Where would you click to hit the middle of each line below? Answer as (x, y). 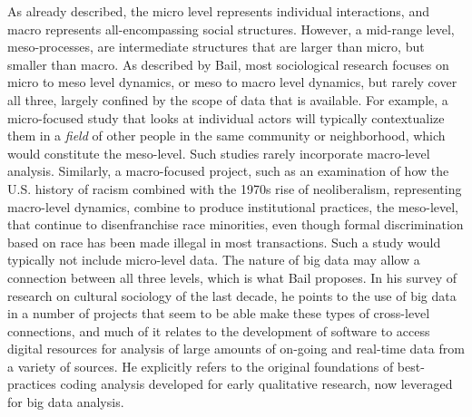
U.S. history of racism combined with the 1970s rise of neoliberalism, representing (235, 188)
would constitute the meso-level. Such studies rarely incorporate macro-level (219, 153)
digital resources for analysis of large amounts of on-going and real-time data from (236, 349)
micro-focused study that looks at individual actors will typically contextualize (226, 117)
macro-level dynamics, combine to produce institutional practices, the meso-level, (233, 206)
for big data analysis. (66, 402)
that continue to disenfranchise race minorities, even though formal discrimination (236, 224)
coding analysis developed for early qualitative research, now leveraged (256, 384)
